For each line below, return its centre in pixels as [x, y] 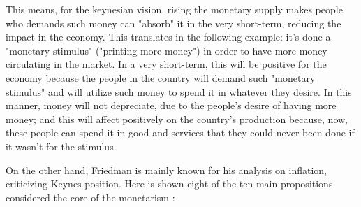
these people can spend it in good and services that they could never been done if [180, 133]
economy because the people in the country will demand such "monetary [161, 77]
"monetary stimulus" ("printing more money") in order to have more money [167, 50]
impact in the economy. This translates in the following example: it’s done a [168, 37]
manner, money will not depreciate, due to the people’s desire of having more [171, 105]
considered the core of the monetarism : [90, 197]
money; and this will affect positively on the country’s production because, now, [177, 119]
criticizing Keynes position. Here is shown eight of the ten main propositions [169, 184]
